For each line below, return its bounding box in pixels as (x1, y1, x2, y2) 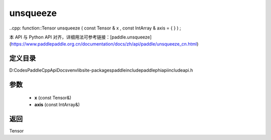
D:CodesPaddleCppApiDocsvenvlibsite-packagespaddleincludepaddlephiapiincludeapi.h (9, 67, 193, 73)
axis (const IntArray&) (34, 101, 80, 107)
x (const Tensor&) (34, 94, 72, 100)
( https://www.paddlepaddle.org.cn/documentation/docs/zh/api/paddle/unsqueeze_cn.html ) (9, 41, 199, 47)
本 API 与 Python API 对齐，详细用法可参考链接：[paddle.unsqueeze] (9, 34, 152, 40)
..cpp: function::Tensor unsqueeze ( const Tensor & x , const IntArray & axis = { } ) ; (9, 25, 182, 31)
